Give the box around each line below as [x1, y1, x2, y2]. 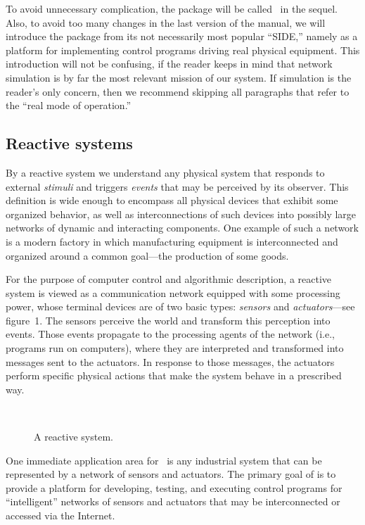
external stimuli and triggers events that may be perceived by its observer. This [6, 179, 349, 194]
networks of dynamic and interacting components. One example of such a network [6, 220, 359, 235]
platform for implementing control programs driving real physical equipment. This [6, 42, 360, 57]
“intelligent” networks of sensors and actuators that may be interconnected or [6, 494, 340, 509]
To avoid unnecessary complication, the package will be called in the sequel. [6, 1, 338, 15]
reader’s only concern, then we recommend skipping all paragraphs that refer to [6, 84, 350, 99]
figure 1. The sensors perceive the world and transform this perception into [6, 312, 331, 327]
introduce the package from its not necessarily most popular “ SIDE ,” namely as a [6, 29, 358, 44]
